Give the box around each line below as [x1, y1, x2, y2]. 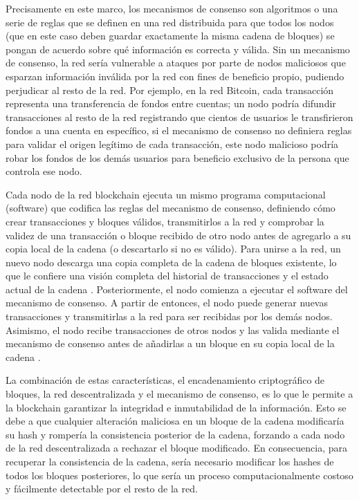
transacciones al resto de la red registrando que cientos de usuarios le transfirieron [6, 109, 353, 124]
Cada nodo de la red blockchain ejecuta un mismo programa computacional [6, 187, 326, 201]
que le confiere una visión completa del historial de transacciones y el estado [6, 268, 329, 283]
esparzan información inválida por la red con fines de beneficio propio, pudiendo [6, 68, 344, 83]
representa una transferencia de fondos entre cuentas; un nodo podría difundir [6, 96, 336, 111]
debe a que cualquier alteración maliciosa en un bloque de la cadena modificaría [6, 414, 344, 428]
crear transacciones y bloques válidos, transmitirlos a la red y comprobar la [6, 214, 324, 228]
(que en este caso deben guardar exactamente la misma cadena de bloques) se [6, 28, 335, 43]
